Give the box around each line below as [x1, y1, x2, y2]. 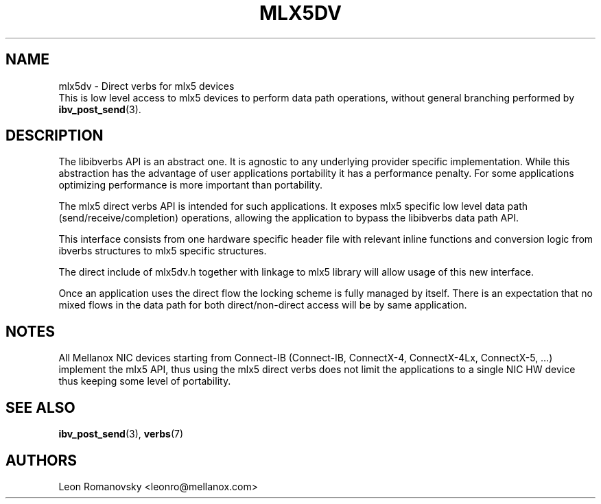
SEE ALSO [5, 398, 75, 416]
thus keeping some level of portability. [58, 375, 231, 387]
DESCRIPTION [5, 127, 104, 145]
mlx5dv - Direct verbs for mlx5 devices [58, 80, 235, 92]
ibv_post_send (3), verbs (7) [58, 428, 184, 440]
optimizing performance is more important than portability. [58, 179, 322, 191]
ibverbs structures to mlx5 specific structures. [58, 245, 267, 257]
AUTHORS [5, 451, 78, 469]
